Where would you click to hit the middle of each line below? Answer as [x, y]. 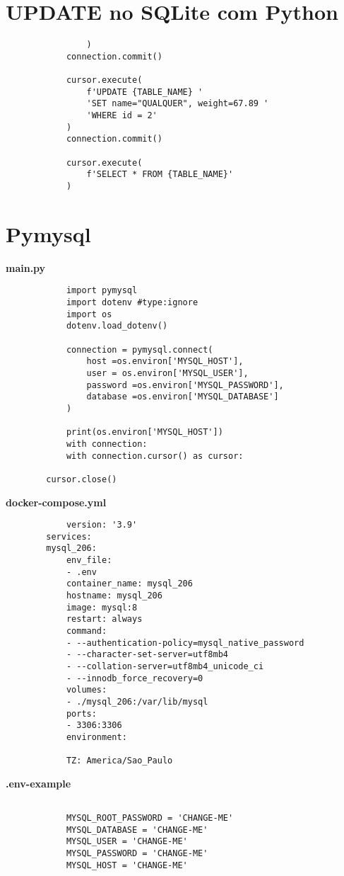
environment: [96, 737]
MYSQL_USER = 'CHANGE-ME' [127, 842]
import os [89, 314]
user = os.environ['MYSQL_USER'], [167, 373]
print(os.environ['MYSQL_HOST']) [144, 432]
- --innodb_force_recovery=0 [135, 678]
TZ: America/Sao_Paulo [119, 761]
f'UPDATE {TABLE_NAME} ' [145, 92]
